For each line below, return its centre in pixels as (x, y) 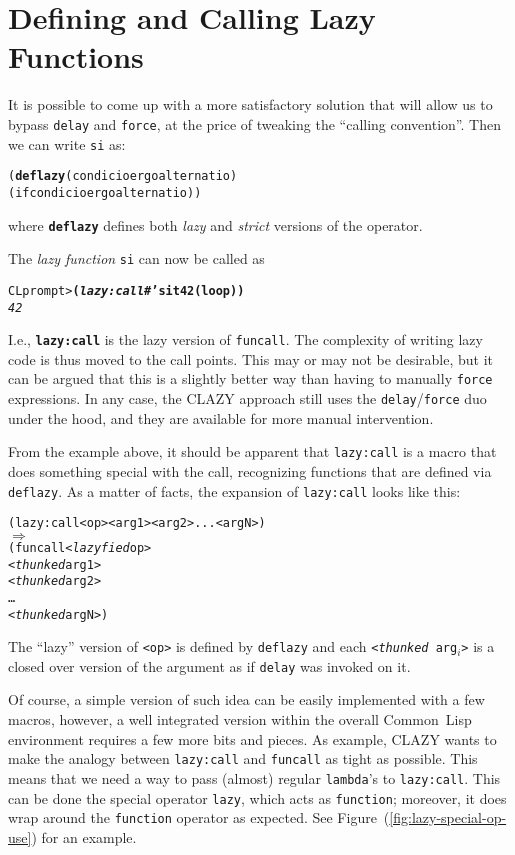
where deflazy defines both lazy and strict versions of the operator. (215, 224)
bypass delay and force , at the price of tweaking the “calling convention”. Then (254, 123)
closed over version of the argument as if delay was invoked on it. (209, 665)
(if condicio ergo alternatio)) (105, 192)
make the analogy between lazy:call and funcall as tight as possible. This (243, 758)
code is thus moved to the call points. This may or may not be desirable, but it (250, 358)
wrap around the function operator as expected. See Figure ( (199, 817)
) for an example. (84, 836)
